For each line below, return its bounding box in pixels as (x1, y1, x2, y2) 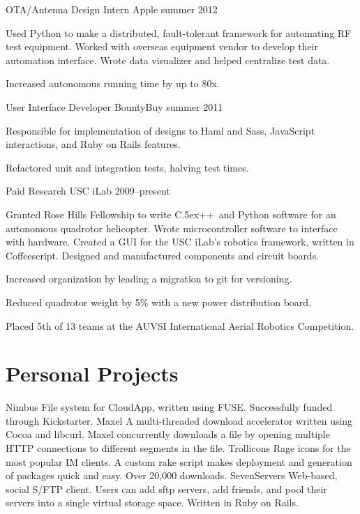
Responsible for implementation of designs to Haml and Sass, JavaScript (6, 123, 315, 137)
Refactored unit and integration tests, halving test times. (6, 160, 249, 174)
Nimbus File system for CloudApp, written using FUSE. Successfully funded (6, 400, 333, 414)
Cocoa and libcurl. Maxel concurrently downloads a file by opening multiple (6, 427, 330, 441)
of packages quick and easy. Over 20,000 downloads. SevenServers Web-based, (6, 468, 338, 483)
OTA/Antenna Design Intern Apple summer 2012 (6, 2, 218, 16)
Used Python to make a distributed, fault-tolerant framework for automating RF (6, 25, 352, 40)
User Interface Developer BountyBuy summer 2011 (6, 99, 223, 114)
